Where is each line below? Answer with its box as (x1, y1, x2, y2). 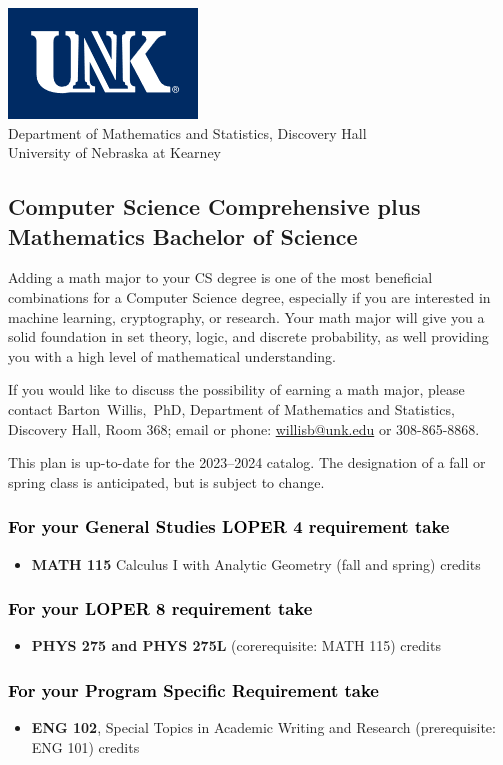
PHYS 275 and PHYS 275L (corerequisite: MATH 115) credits (31, 635, 441, 656)
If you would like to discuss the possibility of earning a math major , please (8, 379, 465, 400)
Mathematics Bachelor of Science (8, 220, 358, 251)
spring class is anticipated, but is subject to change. (8, 471, 325, 492)
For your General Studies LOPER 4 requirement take (8, 514, 450, 539)
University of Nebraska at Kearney (8, 142, 221, 163)
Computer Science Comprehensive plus (8, 191, 421, 222)
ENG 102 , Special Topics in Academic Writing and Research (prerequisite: (31, 717, 496, 738)
